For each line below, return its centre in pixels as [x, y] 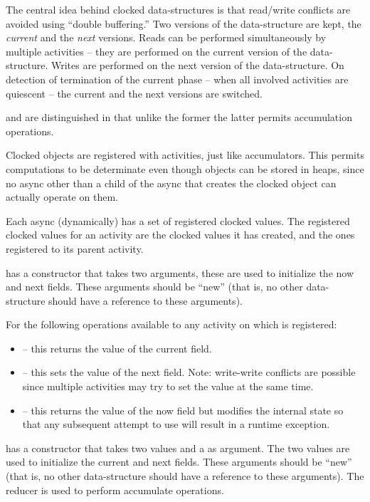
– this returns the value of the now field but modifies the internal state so [183, 410]
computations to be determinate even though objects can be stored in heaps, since [185, 168]
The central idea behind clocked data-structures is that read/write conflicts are [178, 9]
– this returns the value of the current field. [117, 348]
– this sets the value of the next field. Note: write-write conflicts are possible [189, 372]
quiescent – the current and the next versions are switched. [134, 93]
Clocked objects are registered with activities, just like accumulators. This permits [185, 155]
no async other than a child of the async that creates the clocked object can [171, 183]
